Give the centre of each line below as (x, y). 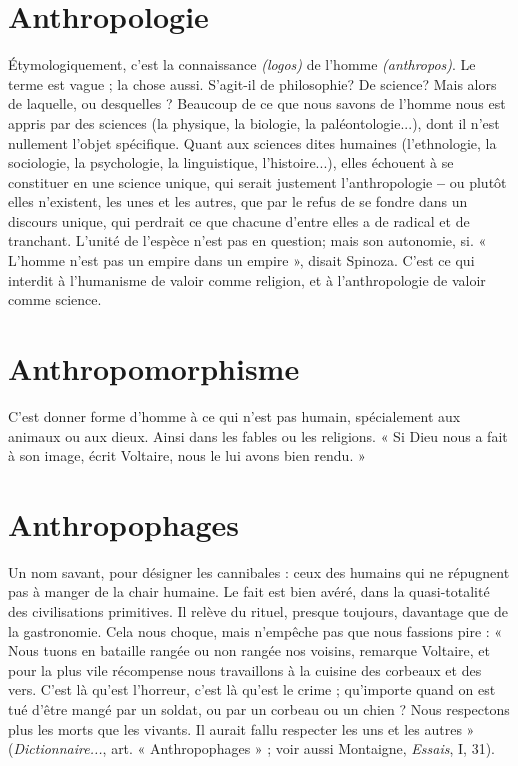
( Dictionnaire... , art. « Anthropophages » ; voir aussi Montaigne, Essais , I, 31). (251, 748)
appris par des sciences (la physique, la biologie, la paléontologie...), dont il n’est (254, 122)
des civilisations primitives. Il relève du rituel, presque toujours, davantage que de (258, 611)
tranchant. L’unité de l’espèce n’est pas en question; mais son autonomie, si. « (247, 240)
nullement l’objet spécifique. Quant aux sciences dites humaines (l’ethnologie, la (252, 142)
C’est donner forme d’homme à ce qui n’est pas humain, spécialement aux (234, 415)
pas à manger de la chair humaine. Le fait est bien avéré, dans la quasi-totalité (249, 591)
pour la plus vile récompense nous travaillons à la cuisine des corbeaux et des (245, 669)
